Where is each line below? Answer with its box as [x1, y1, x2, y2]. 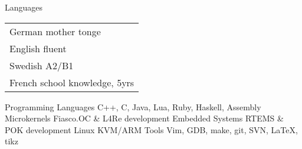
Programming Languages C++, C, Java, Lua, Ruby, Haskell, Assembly [5, 100, 261, 113]
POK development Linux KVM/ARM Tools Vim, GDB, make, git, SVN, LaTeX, [5, 123, 298, 136]
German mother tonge [9, 24, 101, 38]
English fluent [9, 41, 67, 55]
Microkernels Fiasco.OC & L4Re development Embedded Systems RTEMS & [5, 112, 284, 124]
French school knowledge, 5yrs [9, 75, 134, 89]
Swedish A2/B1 [9, 58, 74, 72]
